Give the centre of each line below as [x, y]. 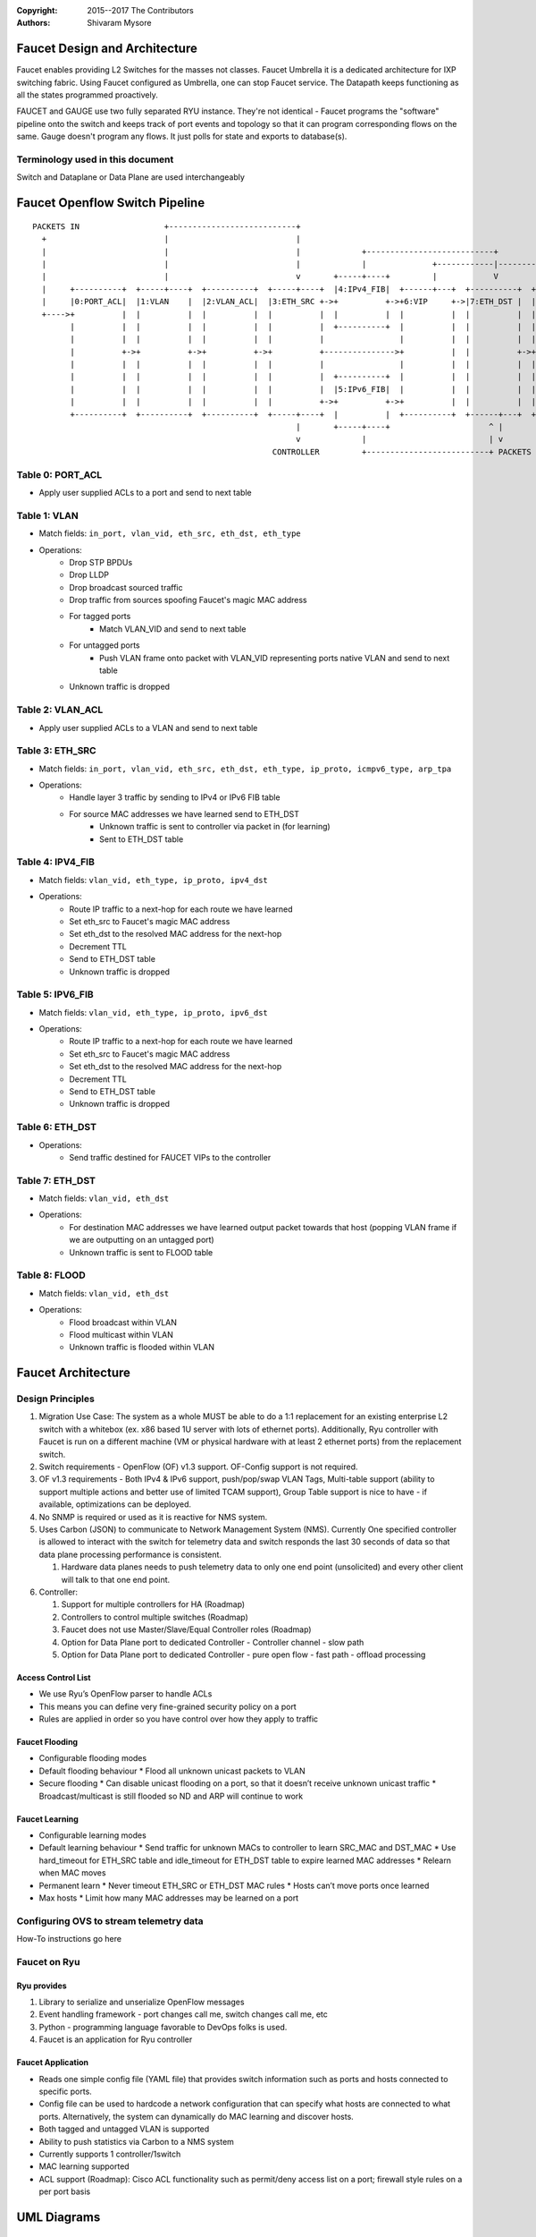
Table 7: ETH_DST [56, 1180]
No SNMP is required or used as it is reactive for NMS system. [153, 1517]
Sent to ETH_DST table [142, 839]
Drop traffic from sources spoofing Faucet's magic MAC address [188, 600]
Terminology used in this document [95, 159]
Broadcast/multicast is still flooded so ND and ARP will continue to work [171, 1796]
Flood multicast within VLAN [121, 1334]
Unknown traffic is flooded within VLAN [142, 1348]
